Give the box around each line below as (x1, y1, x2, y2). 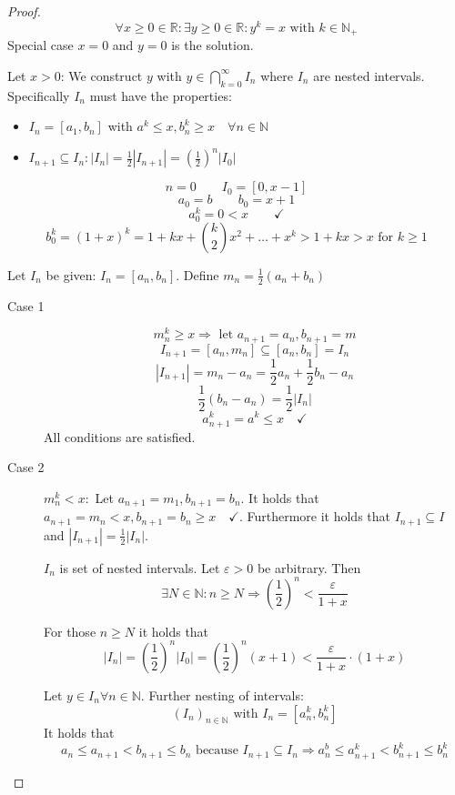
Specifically (7, 86, 70, 105)
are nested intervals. (313, 65, 425, 85)
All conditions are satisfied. (44, 427, 196, 446)
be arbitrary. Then (257, 558, 361, 577)
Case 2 (7, 458, 45, 477)
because (196, 744, 238, 758)
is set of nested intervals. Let (59, 558, 220, 577)
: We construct (60, 65, 143, 85)
